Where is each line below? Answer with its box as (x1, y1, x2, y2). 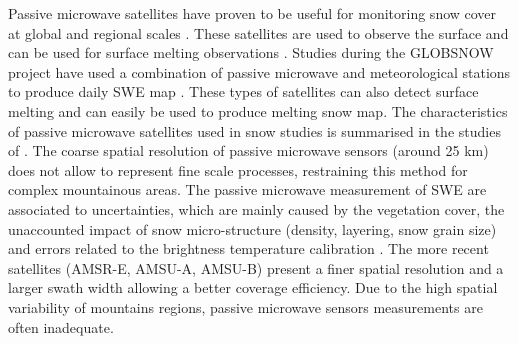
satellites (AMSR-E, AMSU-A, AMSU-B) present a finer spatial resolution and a (8, 257, 504, 278)
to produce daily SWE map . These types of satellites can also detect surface (8, 81, 479, 102)
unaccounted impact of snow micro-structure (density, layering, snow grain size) (8, 218, 497, 239)
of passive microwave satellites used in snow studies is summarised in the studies (8, 120, 501, 141)
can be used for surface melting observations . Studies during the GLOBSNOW (8, 42, 494, 63)
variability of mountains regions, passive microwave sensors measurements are (8, 296, 483, 317)
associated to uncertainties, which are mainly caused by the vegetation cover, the (8, 198, 505, 219)
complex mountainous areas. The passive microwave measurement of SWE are (8, 179, 487, 200)
